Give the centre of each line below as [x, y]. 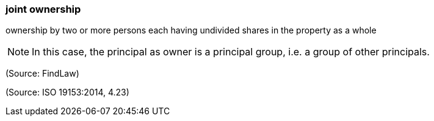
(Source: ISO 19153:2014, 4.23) [67, 92]
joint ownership [43, 9]
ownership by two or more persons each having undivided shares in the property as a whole [191, 30]
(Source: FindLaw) [42, 74]
